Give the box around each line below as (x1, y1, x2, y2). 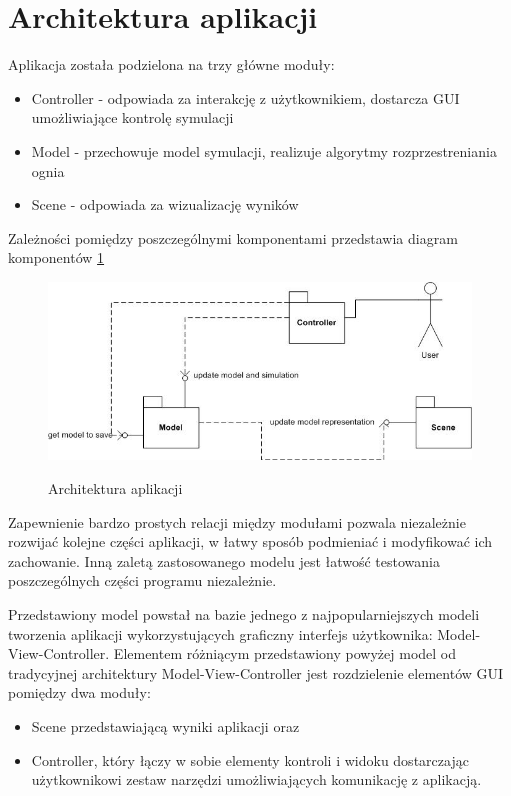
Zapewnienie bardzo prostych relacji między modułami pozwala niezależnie (8, 511, 466, 532)
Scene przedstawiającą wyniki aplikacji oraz (31, 716, 300, 737)
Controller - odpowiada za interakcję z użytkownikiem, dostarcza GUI (31, 87, 460, 108)
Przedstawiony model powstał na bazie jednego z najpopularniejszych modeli (8, 604, 480, 625)
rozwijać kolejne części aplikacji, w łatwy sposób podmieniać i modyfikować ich (8, 531, 493, 552)
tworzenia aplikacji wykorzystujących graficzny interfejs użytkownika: (8, 623, 433, 644)
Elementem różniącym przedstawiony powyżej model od (113, 643, 457, 664)
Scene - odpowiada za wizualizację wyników (31, 194, 299, 215)
